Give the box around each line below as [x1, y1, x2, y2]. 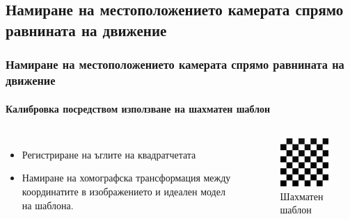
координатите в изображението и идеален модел [22, 184, 225, 198]
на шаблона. [22, 197, 74, 212]
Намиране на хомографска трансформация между [22, 170, 231, 185]
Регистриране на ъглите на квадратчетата [22, 147, 196, 161]
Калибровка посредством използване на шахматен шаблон [6, 101, 271, 115]
